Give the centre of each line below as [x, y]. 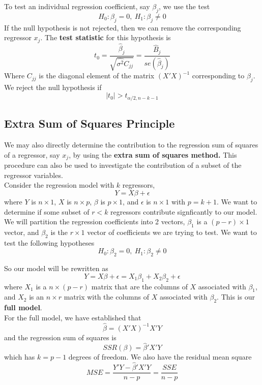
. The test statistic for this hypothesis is [106, 37]
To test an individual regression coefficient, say [77, 6]
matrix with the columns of [107, 297]
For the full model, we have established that [73, 317]
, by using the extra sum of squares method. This [153, 154]
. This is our [236, 297]
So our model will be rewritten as [56, 268]
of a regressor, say [32, 154]
